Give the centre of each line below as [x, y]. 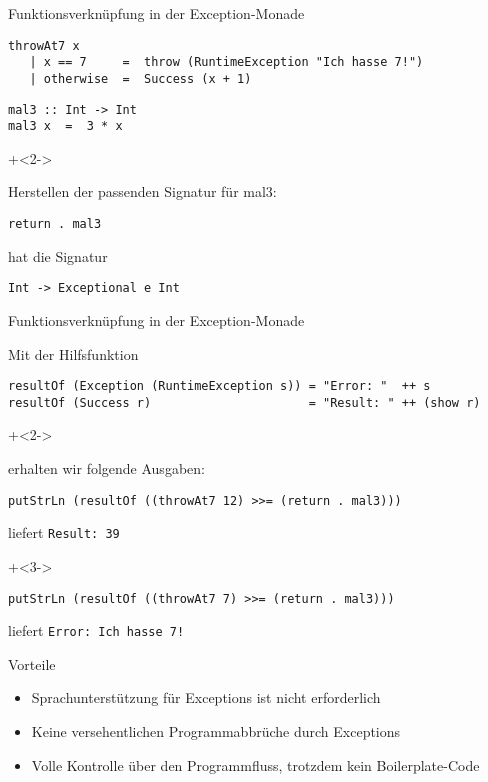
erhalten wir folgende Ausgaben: [106, 468]
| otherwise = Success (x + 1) [140, 78]
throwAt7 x [44, 45]
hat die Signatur [58, 255]
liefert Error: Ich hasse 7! [96, 630]
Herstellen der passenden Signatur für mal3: [142, 191]
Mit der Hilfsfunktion [73, 353]
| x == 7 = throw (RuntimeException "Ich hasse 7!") [226, 62]
